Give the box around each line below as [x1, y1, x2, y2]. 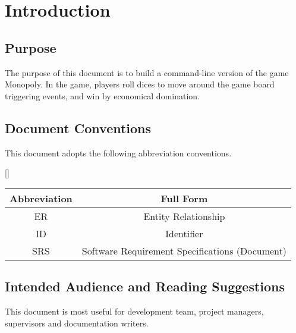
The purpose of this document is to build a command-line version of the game [5, 66, 289, 78]
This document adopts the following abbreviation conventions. [5, 146, 232, 159]
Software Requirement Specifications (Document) [81, 243, 286, 257]
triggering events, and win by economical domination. [5, 89, 200, 102]
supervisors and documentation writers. [5, 316, 149, 329]
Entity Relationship [143, 209, 225, 223]
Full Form [160, 191, 208, 205]
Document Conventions [5, 118, 152, 137]
